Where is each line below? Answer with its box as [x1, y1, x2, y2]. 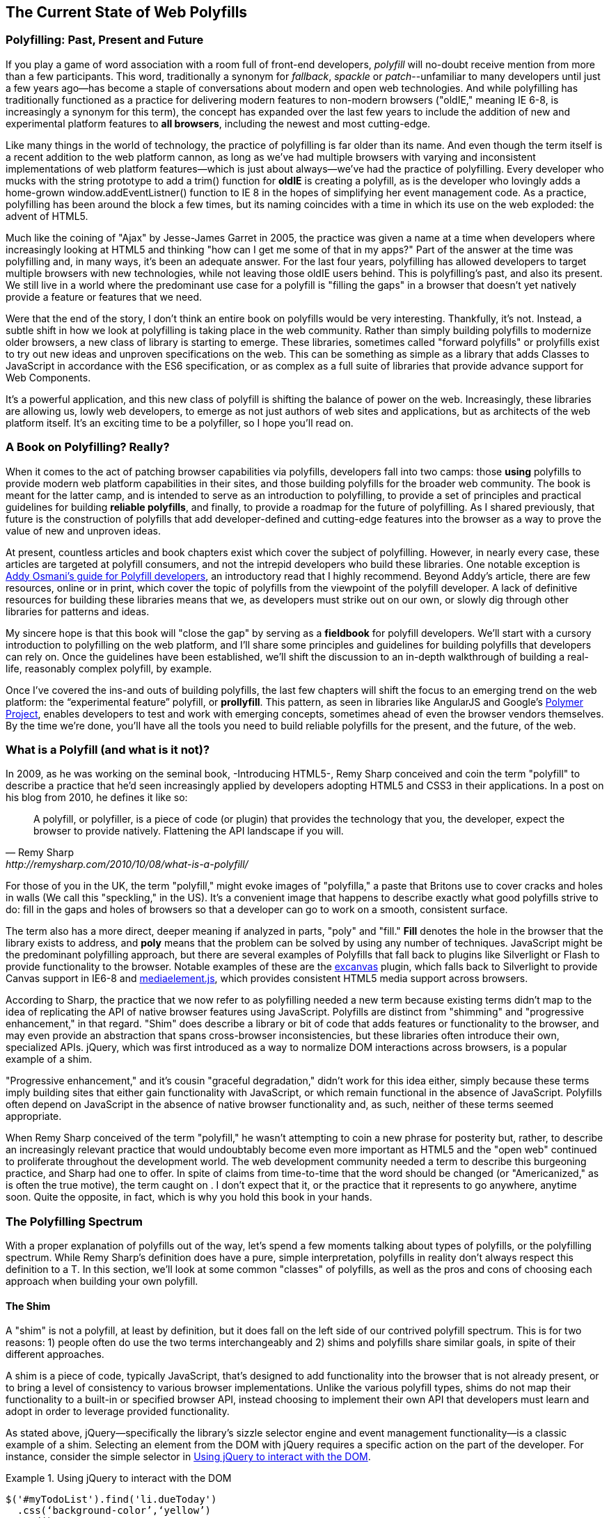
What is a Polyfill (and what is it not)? [6, 742, 210, 757]
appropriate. [6, 1110, 62, 1123]
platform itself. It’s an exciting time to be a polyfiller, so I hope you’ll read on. [6, 416, 354, 429]
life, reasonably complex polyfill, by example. [6, 662, 212, 674]
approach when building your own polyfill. [6, 1275, 198, 1288]
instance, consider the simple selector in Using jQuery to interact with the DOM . [6, 1450, 371, 1463]
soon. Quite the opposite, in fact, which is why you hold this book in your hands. [6, 1191, 372, 1203]
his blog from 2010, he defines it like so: [6, 791, 188, 804]
